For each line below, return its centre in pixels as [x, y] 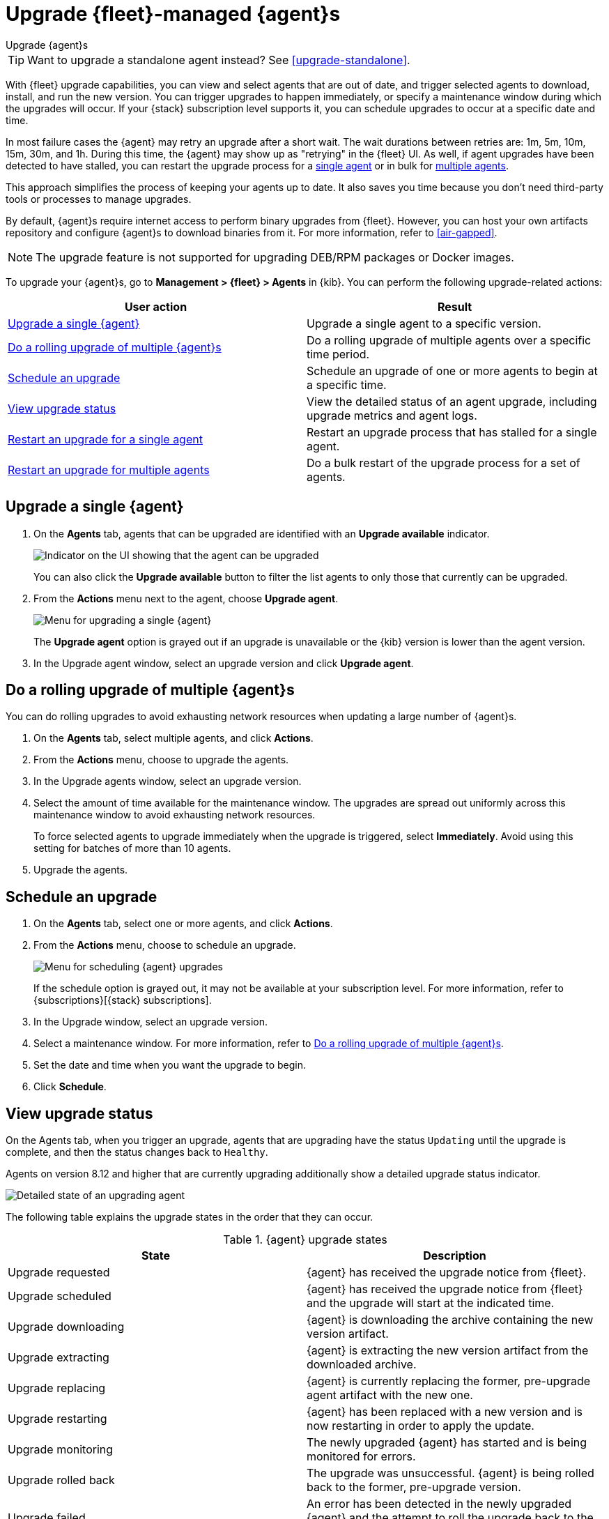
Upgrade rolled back [61, 1480]
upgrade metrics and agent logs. [392, 415]
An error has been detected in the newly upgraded [439, 1504]
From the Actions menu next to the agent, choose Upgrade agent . [186, 598]
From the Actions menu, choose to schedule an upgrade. [165, 945]
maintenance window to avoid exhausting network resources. [175, 815]
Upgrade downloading [66, 1327]
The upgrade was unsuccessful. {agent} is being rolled [450, 1473]
